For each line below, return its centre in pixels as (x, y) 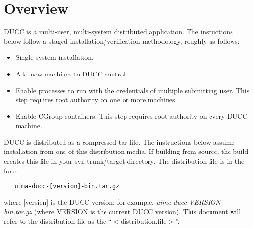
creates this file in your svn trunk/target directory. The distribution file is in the (124, 161)
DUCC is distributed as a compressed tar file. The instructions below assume (119, 142)
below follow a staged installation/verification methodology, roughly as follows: (122, 41)
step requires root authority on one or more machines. (96, 100)
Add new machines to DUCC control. (71, 73)
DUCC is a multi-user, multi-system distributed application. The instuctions (118, 31)
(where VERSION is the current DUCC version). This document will (137, 211)
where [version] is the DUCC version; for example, (79, 201)
